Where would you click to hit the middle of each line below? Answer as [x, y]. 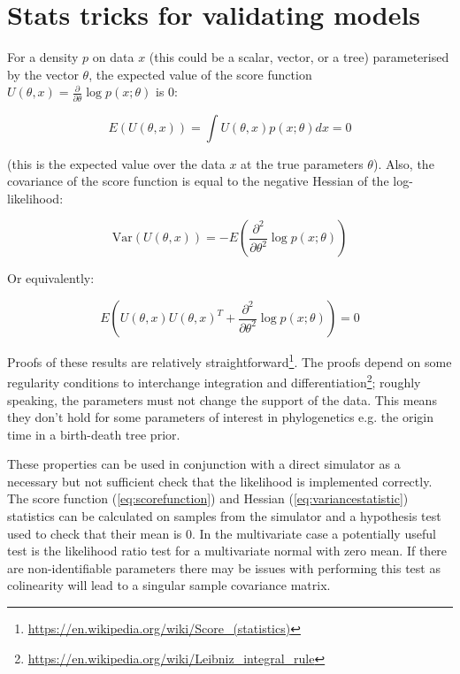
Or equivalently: [51, 278]
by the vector [43, 74]
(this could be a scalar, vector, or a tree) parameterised [299, 57]
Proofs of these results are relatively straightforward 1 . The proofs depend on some [230, 360]
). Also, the [403, 163]
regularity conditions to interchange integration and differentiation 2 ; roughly [214, 381]
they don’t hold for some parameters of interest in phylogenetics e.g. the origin [220, 417]
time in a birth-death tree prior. [94, 434]
